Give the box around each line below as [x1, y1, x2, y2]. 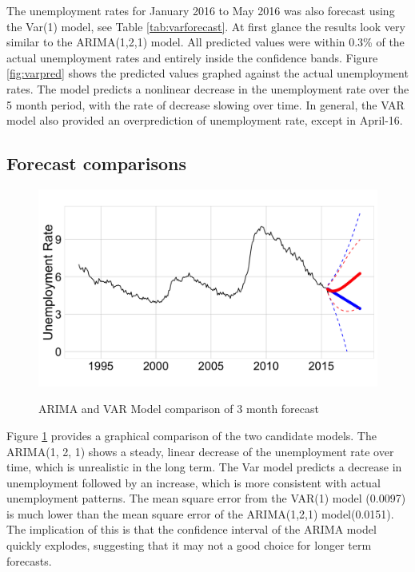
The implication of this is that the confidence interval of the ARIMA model [6, 521, 377, 538]
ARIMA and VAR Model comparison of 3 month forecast [38, 400, 320, 417]
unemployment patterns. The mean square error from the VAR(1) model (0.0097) [6, 490, 406, 506]
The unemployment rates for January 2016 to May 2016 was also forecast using [6, 2, 395, 18]
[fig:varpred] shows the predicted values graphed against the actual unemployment [6, 65, 409, 81]
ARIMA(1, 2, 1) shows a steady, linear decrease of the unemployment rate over [6, 443, 394, 459]
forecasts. [6, 552, 52, 569]
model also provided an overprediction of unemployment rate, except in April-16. [6, 112, 403, 129]
